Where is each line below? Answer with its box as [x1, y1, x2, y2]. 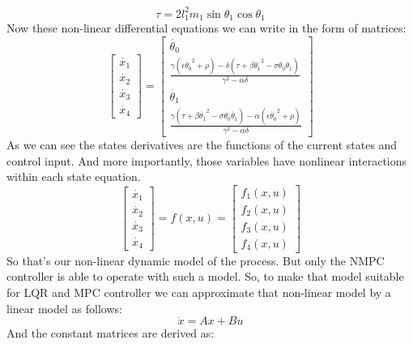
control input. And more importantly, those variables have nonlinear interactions [6, 152, 407, 169]
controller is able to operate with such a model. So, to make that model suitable [6, 268, 404, 285]
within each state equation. [6, 168, 141, 185]
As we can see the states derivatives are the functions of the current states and [6, 135, 398, 153]
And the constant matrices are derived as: [6, 325, 215, 342]
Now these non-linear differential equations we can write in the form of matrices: [6, 19, 407, 36]
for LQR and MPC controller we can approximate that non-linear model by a [6, 284, 391, 301]
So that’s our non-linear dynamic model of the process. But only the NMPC [6, 252, 385, 269]
